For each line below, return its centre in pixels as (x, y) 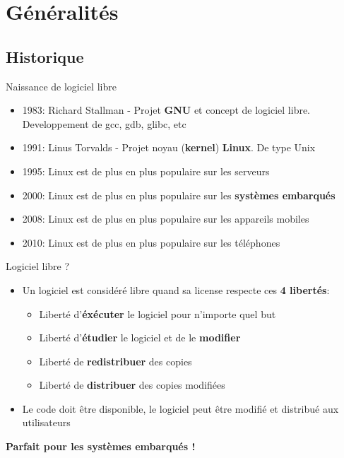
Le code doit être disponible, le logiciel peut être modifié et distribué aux (180, 408)
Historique (45, 56)
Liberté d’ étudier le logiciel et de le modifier (140, 337)
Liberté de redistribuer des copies (115, 361)
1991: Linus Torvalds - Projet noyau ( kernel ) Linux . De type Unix (169, 147)
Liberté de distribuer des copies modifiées (132, 385)
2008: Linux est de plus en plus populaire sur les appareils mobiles (166, 219)
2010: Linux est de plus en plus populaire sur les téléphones (151, 242)
